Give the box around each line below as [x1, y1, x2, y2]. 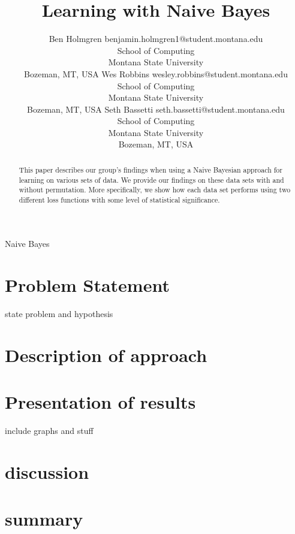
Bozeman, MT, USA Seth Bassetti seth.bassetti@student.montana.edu [27, 102, 285, 115]
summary [5, 506, 83, 531]
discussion [5, 460, 89, 484]
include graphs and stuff [5, 424, 94, 437]
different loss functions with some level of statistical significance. [19, 194, 220, 204]
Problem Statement [5, 273, 170, 297]
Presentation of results [5, 390, 196, 414]
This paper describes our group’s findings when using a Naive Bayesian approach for [19, 164, 282, 174]
